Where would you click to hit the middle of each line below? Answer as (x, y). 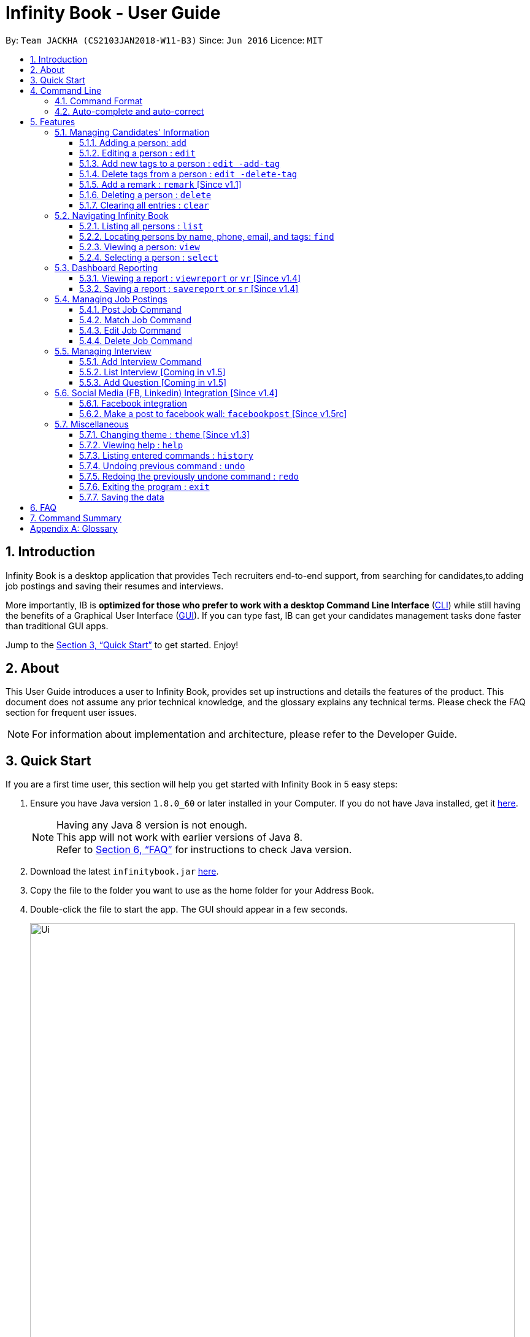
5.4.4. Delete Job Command (136, 340)
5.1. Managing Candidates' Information (132, 132)
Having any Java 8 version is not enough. (152, 825)
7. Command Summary (76, 518)
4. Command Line (66, 90)
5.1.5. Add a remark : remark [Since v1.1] (160, 184)
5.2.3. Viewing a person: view (140, 247)
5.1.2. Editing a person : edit (137, 153)
